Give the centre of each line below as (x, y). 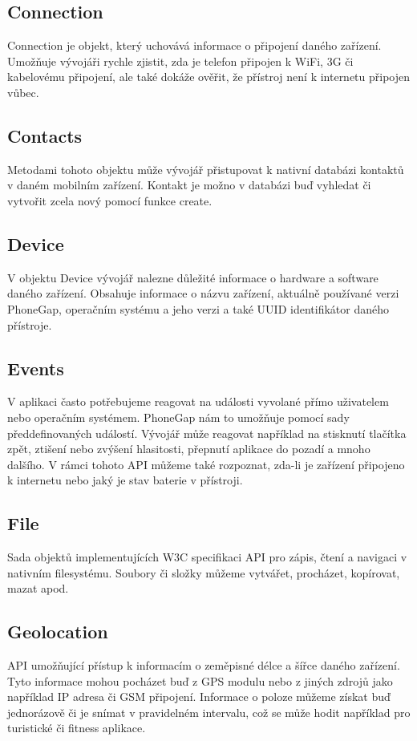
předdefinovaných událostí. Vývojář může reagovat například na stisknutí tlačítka (207, 433)
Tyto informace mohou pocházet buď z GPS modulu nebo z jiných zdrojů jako (200, 680)
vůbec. (23, 92)
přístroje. (30, 324)
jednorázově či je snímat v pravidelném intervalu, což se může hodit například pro (209, 712)
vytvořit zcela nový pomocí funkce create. (110, 200)
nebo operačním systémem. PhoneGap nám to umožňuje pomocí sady (178, 417)
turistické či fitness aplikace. (77, 728)
